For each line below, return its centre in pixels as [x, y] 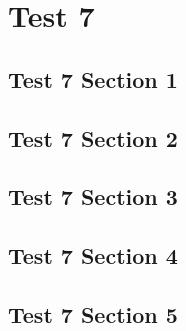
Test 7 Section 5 [93, 313]
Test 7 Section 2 [93, 137]
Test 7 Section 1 [93, 78]
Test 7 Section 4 [93, 255]
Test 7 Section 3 [93, 196]
